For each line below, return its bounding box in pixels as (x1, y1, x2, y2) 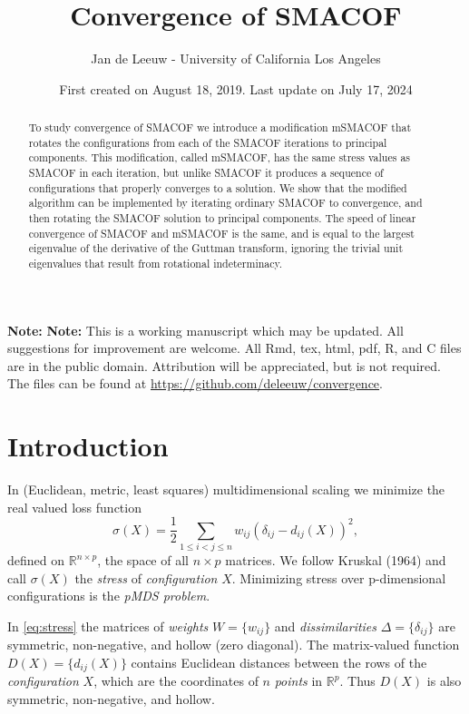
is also (426, 671, 462, 690)
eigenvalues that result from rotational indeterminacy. (28, 256, 283, 271)
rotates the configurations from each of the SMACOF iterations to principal (28, 134, 387, 150)
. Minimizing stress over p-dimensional (231, 568, 446, 587)
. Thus (339, 671, 376, 690)
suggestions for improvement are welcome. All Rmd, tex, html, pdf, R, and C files (7, 338, 462, 357)
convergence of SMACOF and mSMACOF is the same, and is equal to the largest (28, 225, 415, 240)
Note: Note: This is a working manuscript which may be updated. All (7, 320, 404, 339)
